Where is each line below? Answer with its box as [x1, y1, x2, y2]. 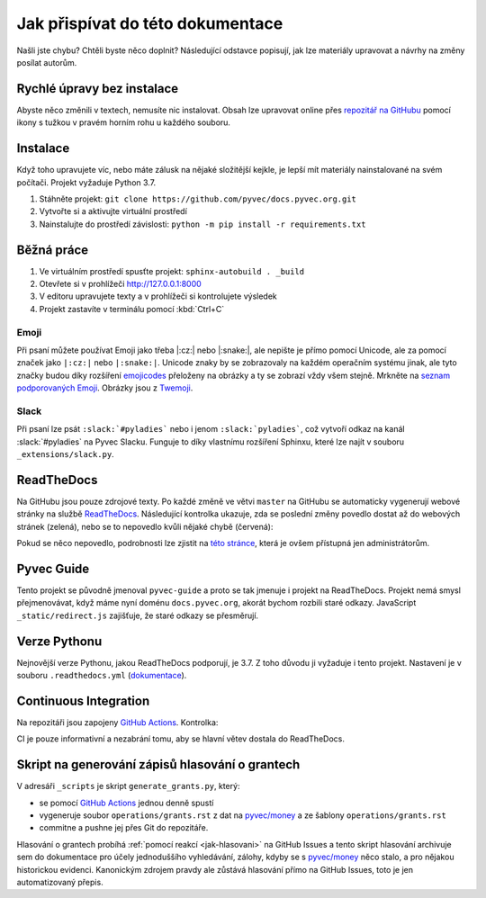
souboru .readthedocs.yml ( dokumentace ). [16, 670, 187, 681]
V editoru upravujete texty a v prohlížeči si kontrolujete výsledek [39, 291, 278, 301]
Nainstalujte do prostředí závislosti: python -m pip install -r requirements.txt [39, 219, 366, 229]
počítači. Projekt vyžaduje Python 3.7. [16, 176, 157, 188]
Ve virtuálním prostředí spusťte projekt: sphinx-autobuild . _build [39, 265, 305, 276]
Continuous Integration [16, 693, 150, 708]
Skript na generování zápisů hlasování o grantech [16, 757, 301, 773]
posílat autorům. [16, 57, 77, 67]
